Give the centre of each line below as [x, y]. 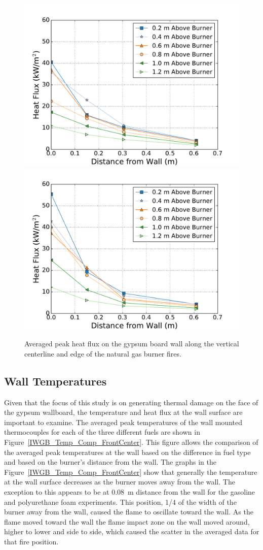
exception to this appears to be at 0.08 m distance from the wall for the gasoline [130, 491]
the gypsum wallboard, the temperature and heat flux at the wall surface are [123, 412]
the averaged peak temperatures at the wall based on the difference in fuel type [127, 452]
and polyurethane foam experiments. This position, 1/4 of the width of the [120, 502]
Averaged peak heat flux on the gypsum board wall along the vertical [132, 344]
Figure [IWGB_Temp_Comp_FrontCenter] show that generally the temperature [131, 472]
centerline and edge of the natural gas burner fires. [103, 353]
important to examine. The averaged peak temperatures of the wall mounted [123, 422]
